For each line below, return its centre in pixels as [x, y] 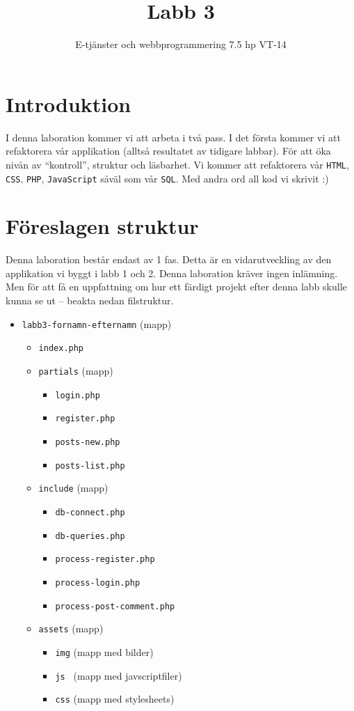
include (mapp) [73, 488]
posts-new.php [88, 442]
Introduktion [69, 103]
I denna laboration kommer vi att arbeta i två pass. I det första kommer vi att [173, 137]
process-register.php [105, 560]
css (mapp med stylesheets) [115, 699]
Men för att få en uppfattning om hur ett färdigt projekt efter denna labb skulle [176, 287]
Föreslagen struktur [102, 226]
